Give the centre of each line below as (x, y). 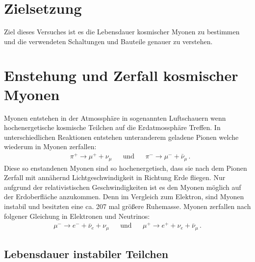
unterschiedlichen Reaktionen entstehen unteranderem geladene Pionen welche (121, 137)
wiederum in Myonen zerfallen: (50, 146)
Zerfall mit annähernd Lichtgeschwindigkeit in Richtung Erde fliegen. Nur (115, 177)
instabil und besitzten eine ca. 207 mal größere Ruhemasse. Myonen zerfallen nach (127, 206)
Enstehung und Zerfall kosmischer (121, 75)
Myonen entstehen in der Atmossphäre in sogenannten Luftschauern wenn (115, 118)
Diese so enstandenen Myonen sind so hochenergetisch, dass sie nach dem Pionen (126, 168)
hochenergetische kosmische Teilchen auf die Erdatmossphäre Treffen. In (112, 127)
